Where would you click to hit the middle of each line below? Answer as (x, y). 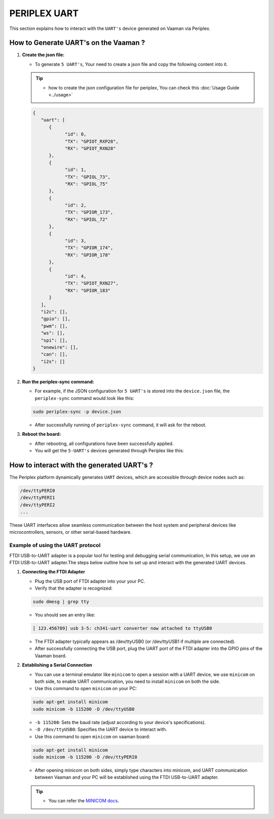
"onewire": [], (60, 347)
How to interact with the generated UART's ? (81, 465)
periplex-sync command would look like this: (84, 398)
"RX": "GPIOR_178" (88, 255)
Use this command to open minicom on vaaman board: (93, 736)
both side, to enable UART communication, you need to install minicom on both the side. (127, 681)
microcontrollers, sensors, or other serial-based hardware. (71, 532)
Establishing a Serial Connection (57, 665)
